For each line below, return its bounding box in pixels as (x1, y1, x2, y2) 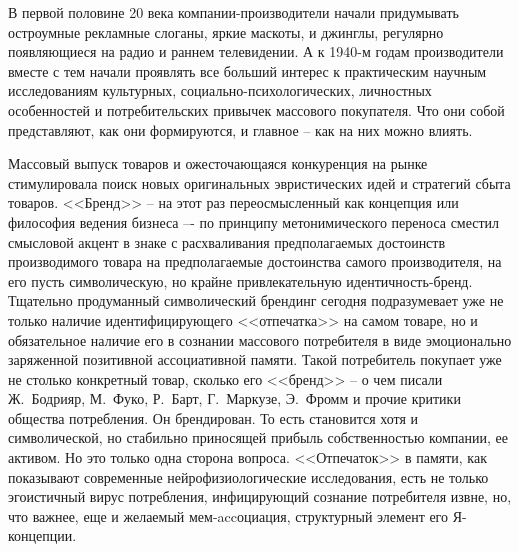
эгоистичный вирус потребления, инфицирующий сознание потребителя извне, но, (8, 486, 512, 507)
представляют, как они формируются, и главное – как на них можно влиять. (8, 119, 473, 140)
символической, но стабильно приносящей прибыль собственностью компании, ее (8, 427, 508, 448)
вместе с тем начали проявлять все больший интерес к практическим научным (8, 60, 487, 81)
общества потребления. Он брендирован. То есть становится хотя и (8, 407, 419, 428)
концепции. (8, 525, 77, 546)
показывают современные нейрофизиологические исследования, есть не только (8, 466, 489, 487)
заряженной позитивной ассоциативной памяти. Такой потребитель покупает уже (8, 349, 502, 370)
